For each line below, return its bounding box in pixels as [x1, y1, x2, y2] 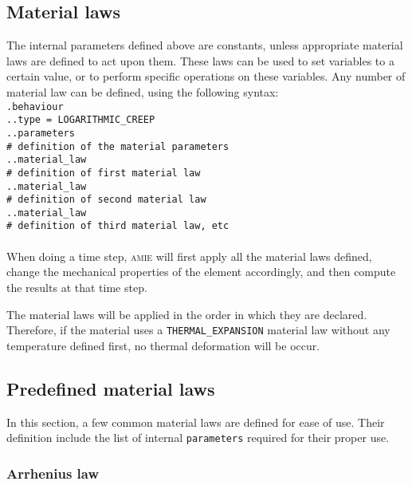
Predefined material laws [6, 376, 215, 400]
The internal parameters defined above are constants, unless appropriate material [6, 37, 403, 53]
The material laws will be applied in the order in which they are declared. [6, 306, 367, 322]
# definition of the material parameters [6, 140, 230, 152]
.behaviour [6, 101, 64, 112]
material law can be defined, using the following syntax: [6, 83, 279, 100]
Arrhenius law [6, 463, 100, 483]
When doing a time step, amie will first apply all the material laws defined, [6, 247, 372, 264]
